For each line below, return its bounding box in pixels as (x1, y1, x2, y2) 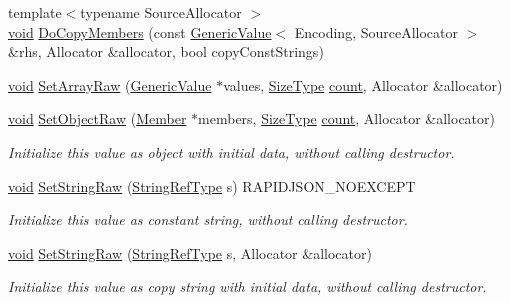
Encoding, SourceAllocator (294, 21, 459, 42)
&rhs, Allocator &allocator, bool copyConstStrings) (8, 41, 324, 62)
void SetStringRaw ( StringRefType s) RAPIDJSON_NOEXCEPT (8, 175, 416, 196)
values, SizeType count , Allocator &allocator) (223, 74, 503, 95)
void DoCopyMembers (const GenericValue (8, 21, 272, 42)
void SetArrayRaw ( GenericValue (8, 74, 212, 95)
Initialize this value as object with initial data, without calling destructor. (8, 141, 455, 162)
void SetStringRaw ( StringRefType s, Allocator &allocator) (8, 242, 372, 263)
